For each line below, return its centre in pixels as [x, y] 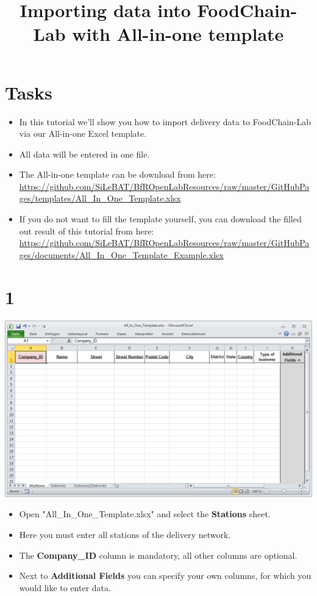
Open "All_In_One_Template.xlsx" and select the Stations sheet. [145, 514]
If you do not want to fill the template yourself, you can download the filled [160, 219]
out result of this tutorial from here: [87, 231]
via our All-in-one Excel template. [83, 133]
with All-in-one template [178, 34]
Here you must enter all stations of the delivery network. [125, 535]
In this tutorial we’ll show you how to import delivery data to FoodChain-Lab [165, 121]
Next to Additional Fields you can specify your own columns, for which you [165, 576]
